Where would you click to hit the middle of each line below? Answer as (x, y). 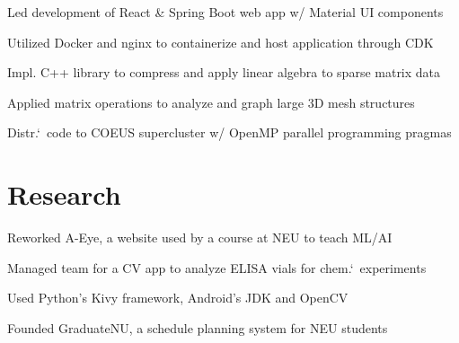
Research (64, 194)
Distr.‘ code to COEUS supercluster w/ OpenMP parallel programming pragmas (229, 132)
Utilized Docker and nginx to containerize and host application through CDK (221, 42)
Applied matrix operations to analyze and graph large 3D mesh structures (211, 102)
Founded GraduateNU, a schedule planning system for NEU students (198, 327)
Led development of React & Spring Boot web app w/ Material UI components (225, 12)
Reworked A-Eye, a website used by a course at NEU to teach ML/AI (200, 237)
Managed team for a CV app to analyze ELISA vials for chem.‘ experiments (217, 267)
